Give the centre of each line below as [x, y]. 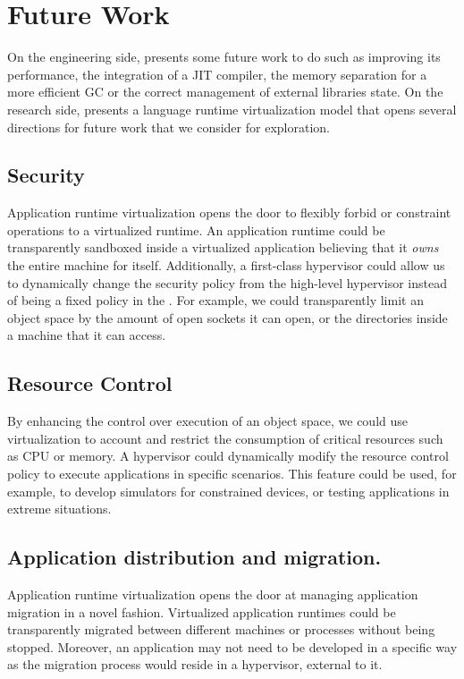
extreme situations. [59, 509]
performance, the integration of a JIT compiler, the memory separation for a [217, 74]
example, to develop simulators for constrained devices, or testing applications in [228, 491]
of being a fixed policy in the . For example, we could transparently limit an [215, 300]
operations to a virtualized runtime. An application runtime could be [196, 229]
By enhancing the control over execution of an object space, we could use [207, 421]
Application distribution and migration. [194, 557]
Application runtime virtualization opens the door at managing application [213, 594]
